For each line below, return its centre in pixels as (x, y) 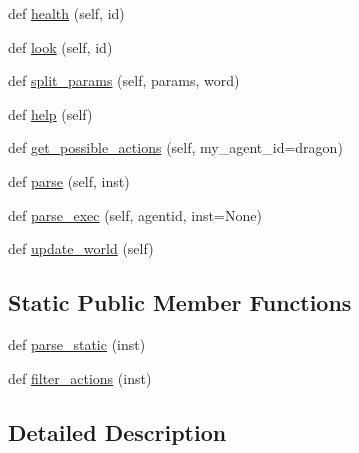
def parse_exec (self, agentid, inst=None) (135, 214)
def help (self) (50, 113)
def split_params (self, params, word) (124, 80)
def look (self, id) (60, 46)
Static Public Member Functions (180, 302)
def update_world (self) (81, 248)
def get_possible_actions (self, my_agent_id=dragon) (175, 147)
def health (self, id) (66, 13)
